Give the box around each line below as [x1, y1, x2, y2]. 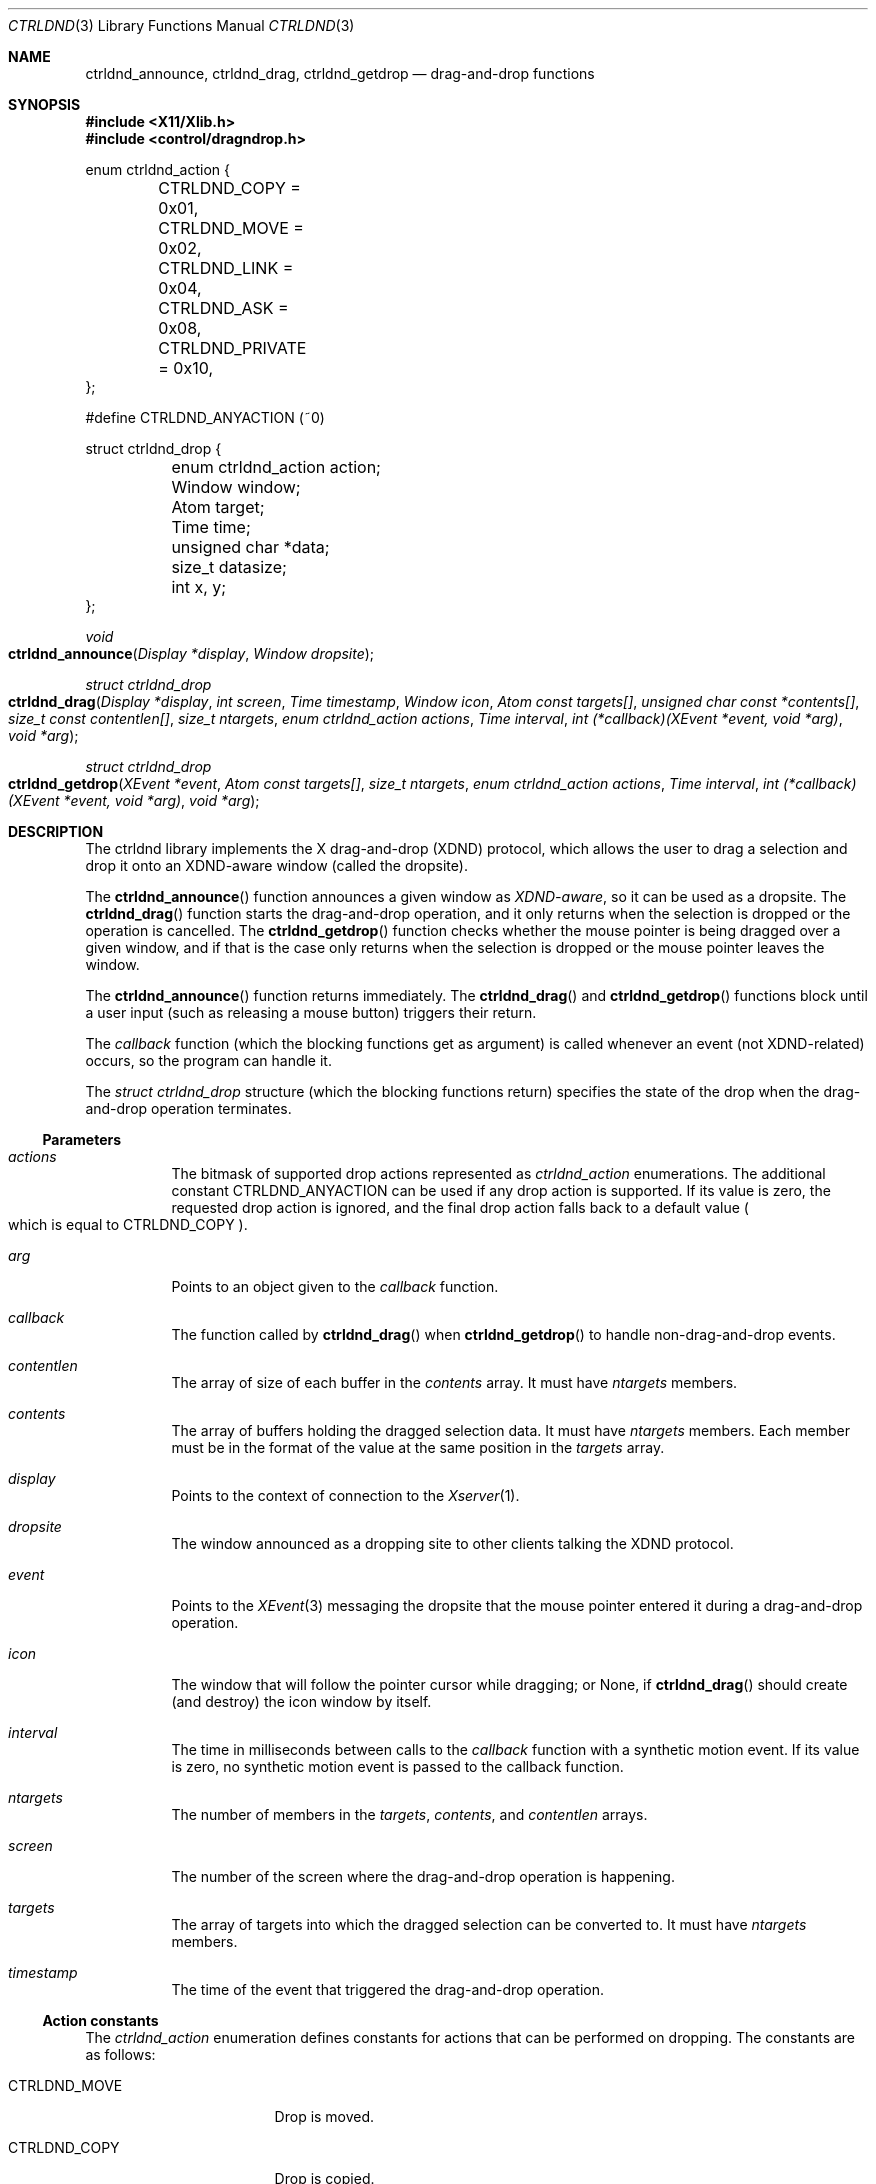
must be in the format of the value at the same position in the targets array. [171, 1439, 665, 1456]
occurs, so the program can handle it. [85, 1052, 332, 1069]
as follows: [85, 2046, 156, 2063]
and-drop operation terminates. [85, 1100, 292, 1117]
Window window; [171, 477, 301, 497]
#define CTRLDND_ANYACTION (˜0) [85, 409, 325, 426]
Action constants [42, 2012, 159, 2029]
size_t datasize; [171, 557, 287, 577]
